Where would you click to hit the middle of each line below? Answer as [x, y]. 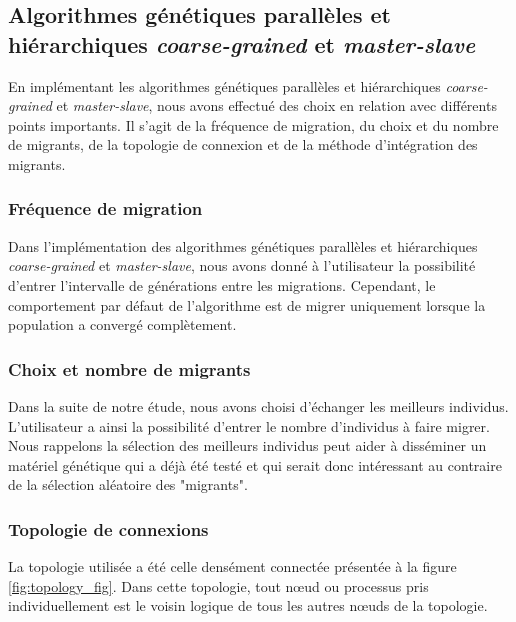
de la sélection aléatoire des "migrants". [128, 484]
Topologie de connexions [108, 528]
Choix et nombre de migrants [129, 368]
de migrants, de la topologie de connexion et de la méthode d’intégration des [243, 144]
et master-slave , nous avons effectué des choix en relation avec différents [276, 105]
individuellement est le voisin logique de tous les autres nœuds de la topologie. [248, 605]
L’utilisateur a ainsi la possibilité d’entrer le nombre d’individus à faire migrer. [249, 425]
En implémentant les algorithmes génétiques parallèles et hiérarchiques [224, 85]
